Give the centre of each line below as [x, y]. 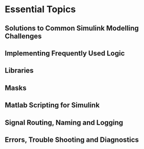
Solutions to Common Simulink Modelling [72, 28]
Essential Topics [40, 9]
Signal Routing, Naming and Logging [64, 122]
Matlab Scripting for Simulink [52, 105]
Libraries [19, 70]
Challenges [23, 36]
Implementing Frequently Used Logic [65, 53]
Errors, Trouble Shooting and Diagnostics [72, 140]
